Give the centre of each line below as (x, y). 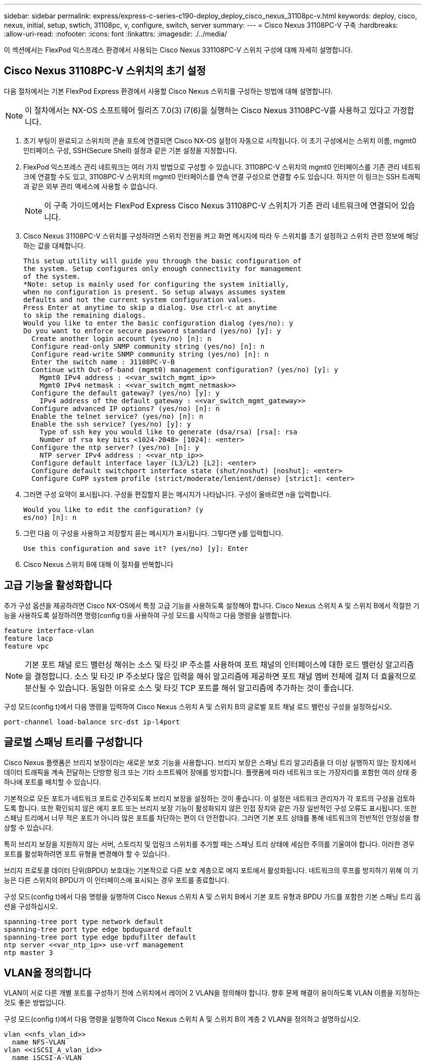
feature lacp (29, 638)
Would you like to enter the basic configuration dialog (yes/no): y (158, 323)
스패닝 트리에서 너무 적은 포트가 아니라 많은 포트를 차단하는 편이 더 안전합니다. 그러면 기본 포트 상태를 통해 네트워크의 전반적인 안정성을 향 (212, 818)
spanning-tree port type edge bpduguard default (98, 929)
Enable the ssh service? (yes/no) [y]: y (111, 424)
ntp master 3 (29, 952)
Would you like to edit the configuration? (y (113, 509)
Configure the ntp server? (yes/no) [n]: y (115, 447)
